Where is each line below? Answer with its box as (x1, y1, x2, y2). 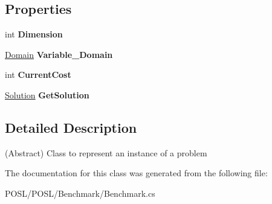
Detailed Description (5, 118, 137, 136)
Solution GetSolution (5, 88, 89, 101)
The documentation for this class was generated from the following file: (5, 167, 268, 179)
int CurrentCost (5, 68, 71, 81)
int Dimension (5, 28, 63, 40)
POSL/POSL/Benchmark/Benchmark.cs (5, 186, 155, 199)
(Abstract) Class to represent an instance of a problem (5, 146, 207, 159)
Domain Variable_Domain (5, 48, 113, 60)
